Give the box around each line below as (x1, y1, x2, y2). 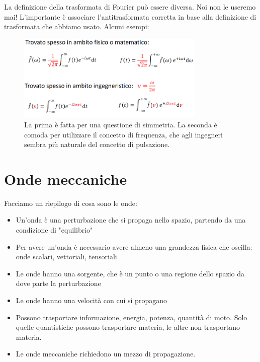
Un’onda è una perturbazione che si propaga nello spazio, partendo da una (16, 214, 246, 225)
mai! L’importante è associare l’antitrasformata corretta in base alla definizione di (4, 11, 256, 22)
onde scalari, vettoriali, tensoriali (16, 251, 117, 262)
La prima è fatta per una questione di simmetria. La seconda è (24, 119, 217, 129)
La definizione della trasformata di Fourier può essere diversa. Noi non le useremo (4, 2, 256, 12)
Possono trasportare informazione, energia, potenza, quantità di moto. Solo (16, 312, 247, 322)
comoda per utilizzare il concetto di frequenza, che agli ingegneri (24, 129, 223, 139)
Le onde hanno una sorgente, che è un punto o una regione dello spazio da (16, 268, 245, 278)
